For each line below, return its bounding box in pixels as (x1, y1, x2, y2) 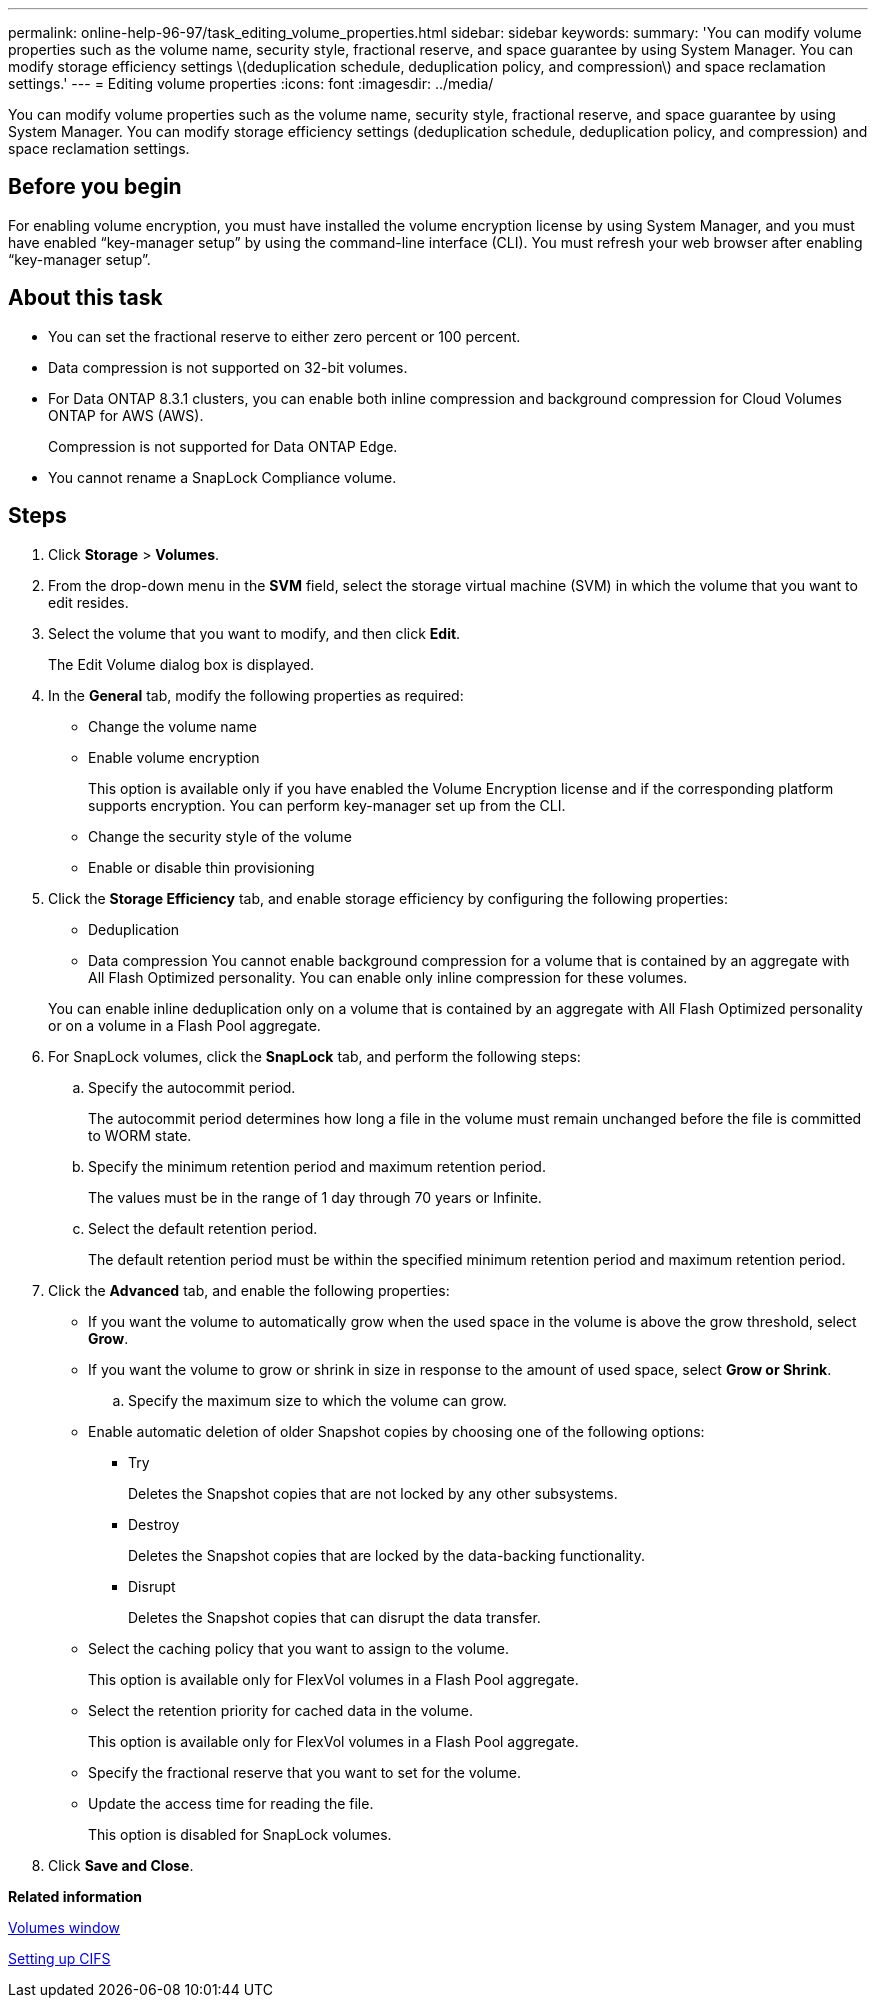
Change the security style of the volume (88, 827, 352, 845)
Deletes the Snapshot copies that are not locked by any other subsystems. (128, 1484, 618, 1502)
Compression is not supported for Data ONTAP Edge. (48, 437, 398, 455)
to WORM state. (88, 1126, 192, 1144)
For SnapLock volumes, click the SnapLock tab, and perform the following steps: (48, 1047, 581, 1065)
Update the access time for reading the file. (88, 1794, 374, 1812)
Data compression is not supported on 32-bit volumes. (48, 358, 408, 376)
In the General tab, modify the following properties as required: (48, 686, 464, 704)
